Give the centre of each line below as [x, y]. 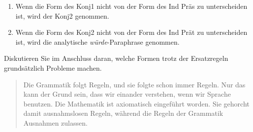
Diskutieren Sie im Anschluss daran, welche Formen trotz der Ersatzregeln [116, 58]
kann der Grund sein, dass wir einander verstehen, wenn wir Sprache [127, 94]
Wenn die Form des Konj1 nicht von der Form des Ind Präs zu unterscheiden [131, 6]
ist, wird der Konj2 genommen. [62, 15]
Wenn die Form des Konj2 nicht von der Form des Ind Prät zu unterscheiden [131, 32]
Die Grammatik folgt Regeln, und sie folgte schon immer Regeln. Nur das [134, 84]
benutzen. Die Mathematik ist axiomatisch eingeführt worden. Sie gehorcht [136, 103]
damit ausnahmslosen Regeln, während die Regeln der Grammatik [123, 113]
